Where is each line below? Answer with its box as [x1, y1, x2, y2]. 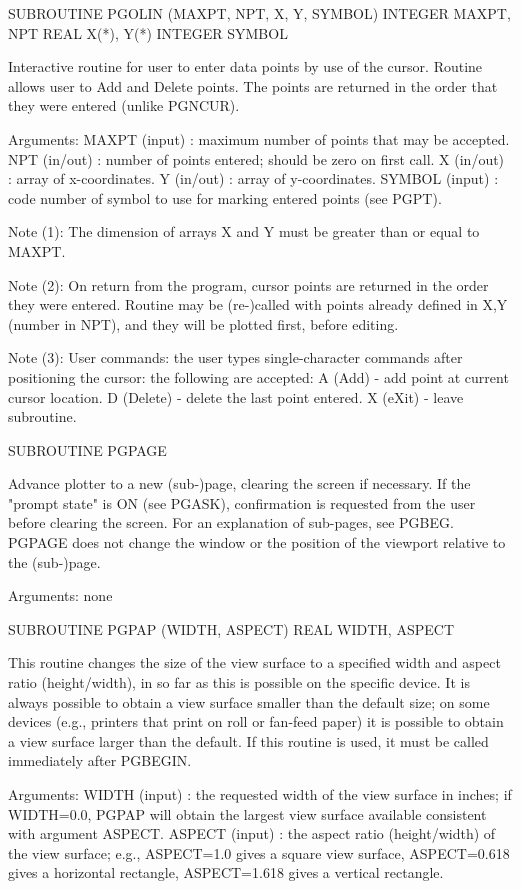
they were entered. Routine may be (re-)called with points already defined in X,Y [8, 294, 508, 315]
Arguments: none [8, 585, 113, 606]
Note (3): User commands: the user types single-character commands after [8, 347, 463, 368]
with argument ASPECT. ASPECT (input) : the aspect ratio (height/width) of [8, 823, 496, 844]
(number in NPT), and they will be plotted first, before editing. [8, 313, 399, 334]
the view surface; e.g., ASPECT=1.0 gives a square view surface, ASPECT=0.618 [8, 842, 510, 863]
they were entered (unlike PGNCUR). [8, 95, 240, 116]
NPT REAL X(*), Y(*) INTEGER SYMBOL [8, 22, 288, 43]
